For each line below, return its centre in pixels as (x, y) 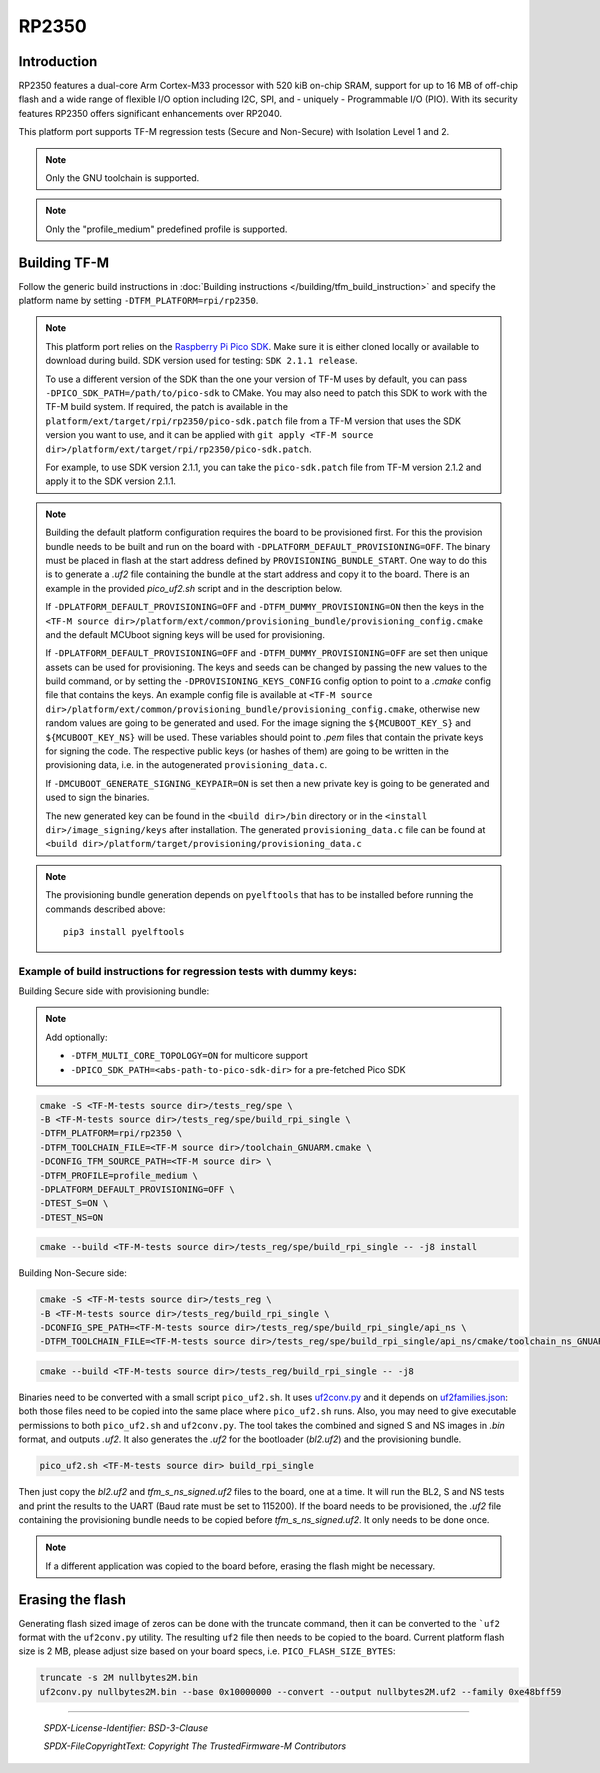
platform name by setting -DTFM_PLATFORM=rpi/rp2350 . (138, 301)
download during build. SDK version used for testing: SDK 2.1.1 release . (202, 361)
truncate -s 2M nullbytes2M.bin (119, 1678)
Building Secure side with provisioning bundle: (114, 991)
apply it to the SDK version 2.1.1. (111, 481)
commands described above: (105, 909)
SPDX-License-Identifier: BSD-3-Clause (126, 1727)
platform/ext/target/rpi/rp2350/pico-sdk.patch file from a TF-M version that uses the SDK (253, 421)
